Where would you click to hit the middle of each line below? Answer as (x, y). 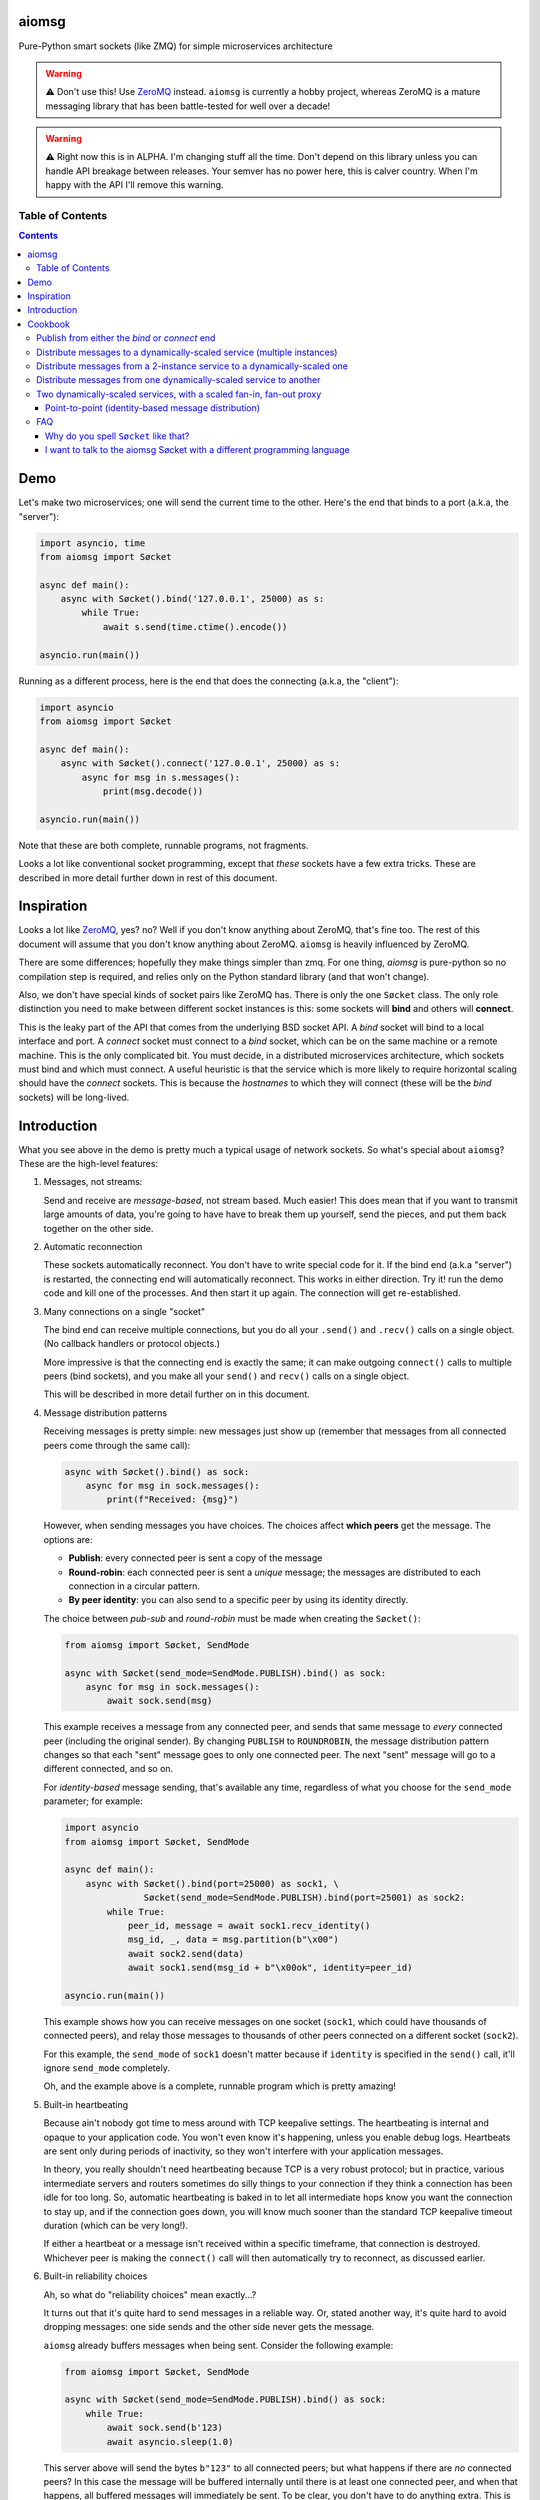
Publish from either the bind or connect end (126, 338)
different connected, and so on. (108, 1769)
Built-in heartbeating (86, 2104)
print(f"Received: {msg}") (172, 1499)
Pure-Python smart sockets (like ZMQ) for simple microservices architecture (176, 46)
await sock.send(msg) (159, 1701)
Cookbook (48, 324)
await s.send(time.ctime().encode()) (195, 626)
